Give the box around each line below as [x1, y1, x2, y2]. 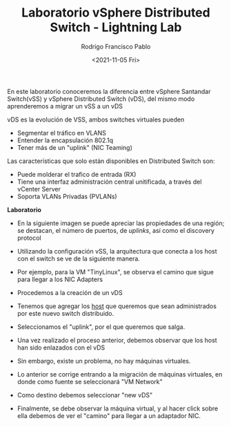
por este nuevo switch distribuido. [17, 309, 114, 317]
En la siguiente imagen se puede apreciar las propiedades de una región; [17, 219, 225, 227]
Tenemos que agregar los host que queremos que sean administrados [17, 302, 217, 310]
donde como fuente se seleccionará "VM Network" [17, 377, 163, 386]
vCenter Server [17, 184, 61, 193]
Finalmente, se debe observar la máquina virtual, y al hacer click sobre [17, 404, 219, 412]
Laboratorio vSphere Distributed [21, 5, 210, 21]
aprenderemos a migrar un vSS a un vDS [7, 102, 123, 110]
